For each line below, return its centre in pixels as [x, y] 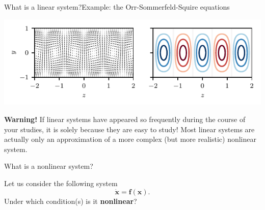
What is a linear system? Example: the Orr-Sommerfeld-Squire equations [117, 7]
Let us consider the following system [61, 183]
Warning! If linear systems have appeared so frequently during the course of [125, 119]
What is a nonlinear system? [49, 166]
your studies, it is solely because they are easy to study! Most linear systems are [129, 129]
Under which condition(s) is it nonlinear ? [71, 201]
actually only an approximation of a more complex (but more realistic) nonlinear [130, 139]
